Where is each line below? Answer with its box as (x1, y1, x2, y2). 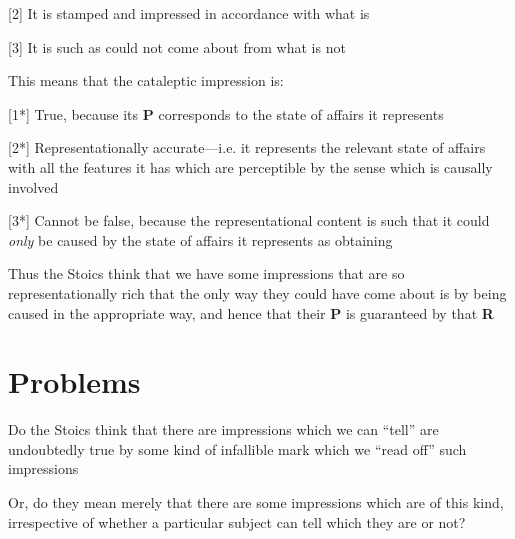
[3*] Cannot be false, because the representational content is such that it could (8, 210, 490, 231)
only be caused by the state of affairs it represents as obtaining (8, 229, 393, 250)
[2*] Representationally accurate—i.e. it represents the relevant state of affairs (8, 137, 486, 158)
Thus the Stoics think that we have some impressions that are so (8, 263, 405, 284)
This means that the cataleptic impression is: (8, 70, 284, 91)
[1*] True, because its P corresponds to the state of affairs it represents (8, 103, 444, 124)
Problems (8, 361, 141, 402)
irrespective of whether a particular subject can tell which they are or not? (8, 511, 466, 532)
